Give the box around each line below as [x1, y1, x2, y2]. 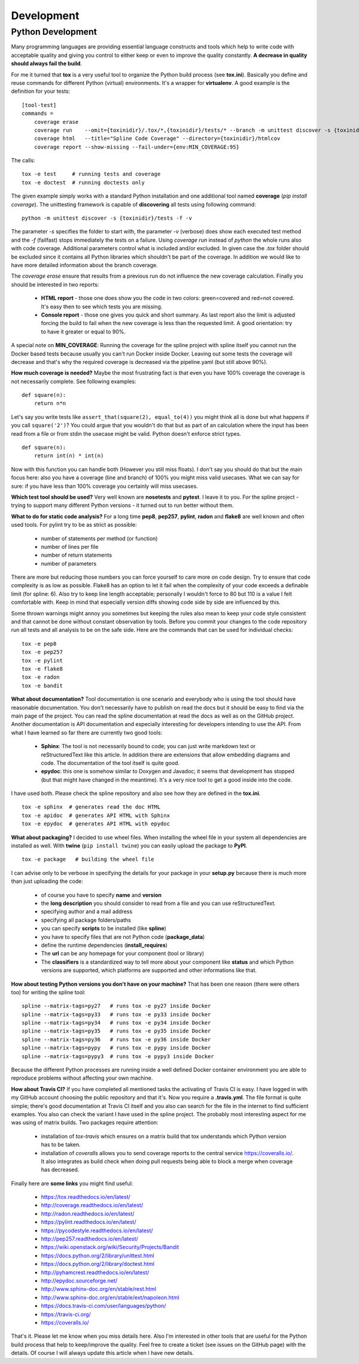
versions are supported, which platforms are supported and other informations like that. [41, 967, 257, 974]
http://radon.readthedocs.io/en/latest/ [41, 1210, 135, 1217]
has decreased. [41, 1166, 80, 1173]
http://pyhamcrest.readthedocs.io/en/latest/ [41, 1269, 150, 1276]
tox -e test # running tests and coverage [22, 171, 161, 178]
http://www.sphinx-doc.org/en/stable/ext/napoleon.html [41, 1293, 180, 1301]
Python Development [11, 26, 97, 37]
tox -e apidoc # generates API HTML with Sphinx [22, 812, 171, 819]
